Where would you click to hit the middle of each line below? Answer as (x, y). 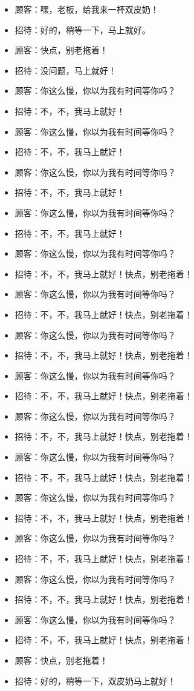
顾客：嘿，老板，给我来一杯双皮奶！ (87, 9)
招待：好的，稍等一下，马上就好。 (82, 29)
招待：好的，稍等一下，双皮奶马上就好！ (95, 680)
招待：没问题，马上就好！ (66, 70)
